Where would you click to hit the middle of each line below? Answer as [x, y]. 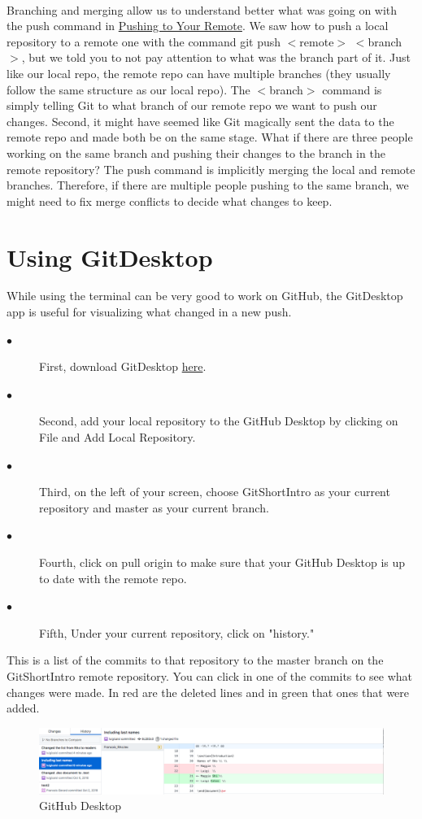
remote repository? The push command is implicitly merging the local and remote [211, 169]
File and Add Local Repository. [117, 437]
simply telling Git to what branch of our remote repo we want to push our [192, 105]
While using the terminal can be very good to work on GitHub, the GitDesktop [205, 296]
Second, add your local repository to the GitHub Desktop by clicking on [219, 421]
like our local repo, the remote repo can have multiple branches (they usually [199, 73]
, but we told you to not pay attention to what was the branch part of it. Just [216, 57]
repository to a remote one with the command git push [144, 41]
